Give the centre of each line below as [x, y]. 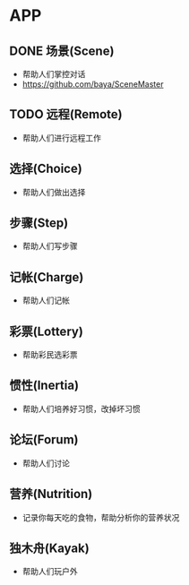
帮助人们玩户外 [50, 572]
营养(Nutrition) [51, 494]
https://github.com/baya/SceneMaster [93, 84]
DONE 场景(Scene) [62, 51]
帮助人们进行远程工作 [61, 138]
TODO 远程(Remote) [66, 114]
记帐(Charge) [47, 277]
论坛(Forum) [44, 440]
